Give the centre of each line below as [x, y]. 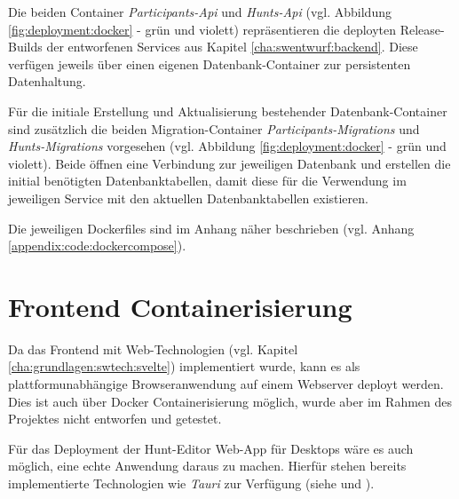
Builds [25, 47]
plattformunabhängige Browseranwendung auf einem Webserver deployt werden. [226, 384]
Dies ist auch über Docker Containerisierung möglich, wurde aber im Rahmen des [230, 401]
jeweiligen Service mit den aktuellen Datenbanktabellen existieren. [188, 198]
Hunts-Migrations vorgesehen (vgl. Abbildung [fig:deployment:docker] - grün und [227, 146]
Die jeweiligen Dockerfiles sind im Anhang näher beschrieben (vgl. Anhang [211, 228]
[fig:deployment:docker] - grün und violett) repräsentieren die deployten [202, 29]
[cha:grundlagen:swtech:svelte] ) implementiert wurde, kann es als [184, 366]
